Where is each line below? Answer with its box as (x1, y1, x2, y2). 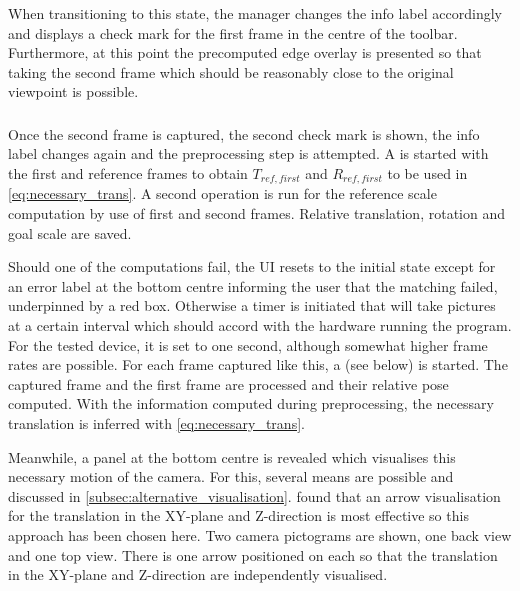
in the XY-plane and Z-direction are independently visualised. (8, 564, 388, 585)
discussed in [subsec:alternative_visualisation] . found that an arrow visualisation (8, 485, 501, 506)
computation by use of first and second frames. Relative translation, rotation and (8, 203, 505, 224)
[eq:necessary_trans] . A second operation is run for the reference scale (8, 183, 437, 204)
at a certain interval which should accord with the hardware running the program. (8, 315, 512, 336)
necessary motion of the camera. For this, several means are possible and (8, 466, 454, 487)
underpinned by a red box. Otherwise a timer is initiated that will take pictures (8, 295, 496, 316)
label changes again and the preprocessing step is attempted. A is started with (8, 143, 489, 164)
